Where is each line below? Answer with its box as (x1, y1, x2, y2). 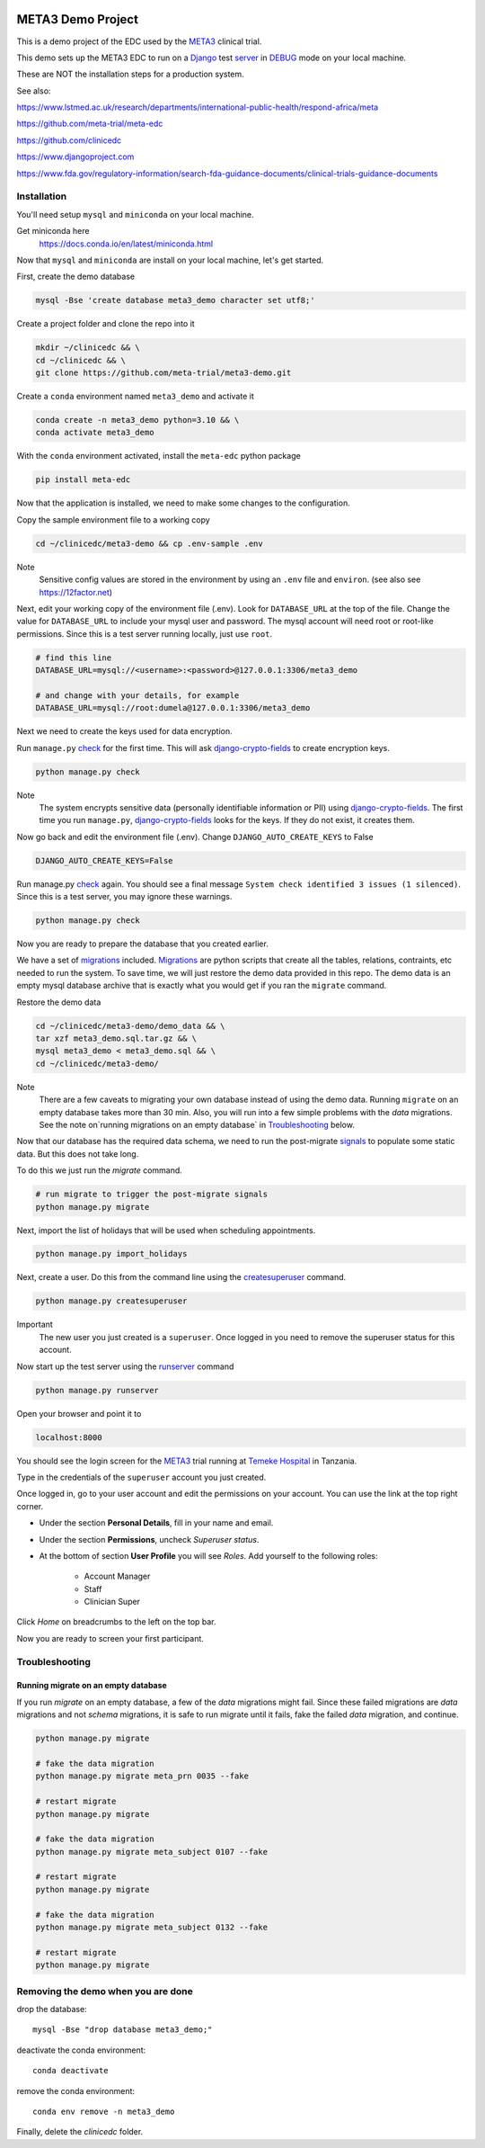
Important (16, 1319, 53, 1330)
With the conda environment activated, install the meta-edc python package (16, 451, 301, 461)
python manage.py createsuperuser (35, 1296, 188, 1306)
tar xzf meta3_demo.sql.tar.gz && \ (35, 1034, 198, 1043)
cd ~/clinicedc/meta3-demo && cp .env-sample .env (35, 538, 264, 549)
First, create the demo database (16, 271, 135, 282)
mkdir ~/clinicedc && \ (35, 343, 141, 353)
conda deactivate (32, 2065, 109, 2076)
